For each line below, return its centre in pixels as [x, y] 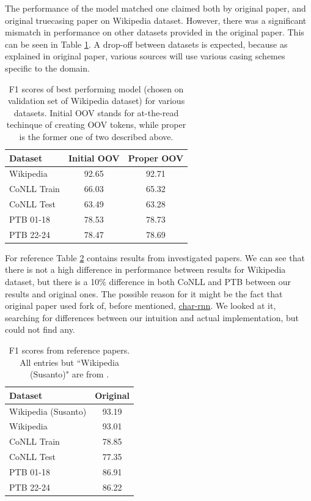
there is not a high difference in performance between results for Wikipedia [145, 269]
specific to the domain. [47, 68]
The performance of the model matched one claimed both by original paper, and [155, 8]
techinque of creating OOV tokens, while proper [96, 124]
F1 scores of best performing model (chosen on [96, 88]
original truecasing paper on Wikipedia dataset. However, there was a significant [156, 20]
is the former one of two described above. [96, 136]
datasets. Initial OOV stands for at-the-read [96, 112]
